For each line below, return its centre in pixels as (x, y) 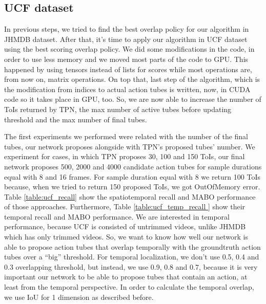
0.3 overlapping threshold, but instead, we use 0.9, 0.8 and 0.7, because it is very (131, 266)
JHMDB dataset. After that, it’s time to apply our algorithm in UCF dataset (126, 39)
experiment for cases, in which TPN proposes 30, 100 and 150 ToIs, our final (125, 156)
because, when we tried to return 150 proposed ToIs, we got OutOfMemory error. (132, 187)
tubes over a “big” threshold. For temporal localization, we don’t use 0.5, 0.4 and (132, 257)
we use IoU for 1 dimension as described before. (79, 297)
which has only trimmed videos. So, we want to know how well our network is (126, 237)
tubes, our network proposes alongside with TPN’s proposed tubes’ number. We (130, 146)
